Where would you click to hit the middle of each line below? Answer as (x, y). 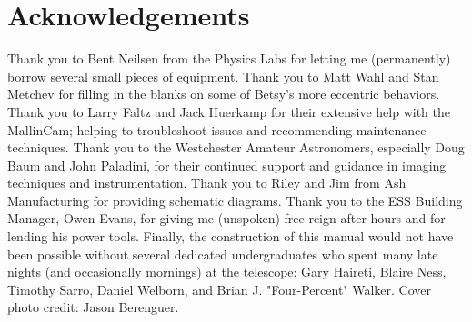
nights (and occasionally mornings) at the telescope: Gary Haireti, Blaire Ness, (227, 272)
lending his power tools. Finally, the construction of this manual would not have (231, 236)
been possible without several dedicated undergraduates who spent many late (223, 254)
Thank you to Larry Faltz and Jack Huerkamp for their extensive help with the (229, 111)
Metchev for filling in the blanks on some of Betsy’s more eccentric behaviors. (224, 94)
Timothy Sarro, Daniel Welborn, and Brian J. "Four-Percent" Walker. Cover (220, 289)
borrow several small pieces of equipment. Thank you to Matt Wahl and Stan (223, 76)
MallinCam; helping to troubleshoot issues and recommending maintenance (217, 129)
